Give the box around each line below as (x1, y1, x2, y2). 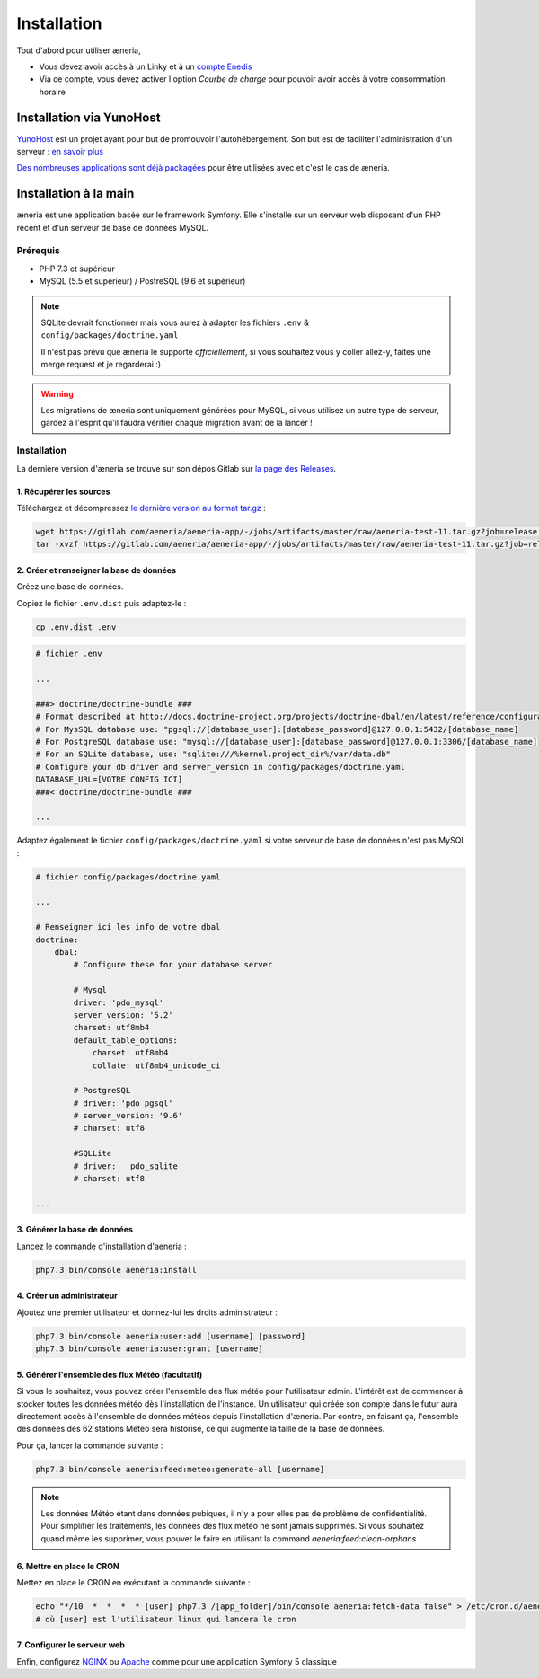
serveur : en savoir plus (16, 146, 103, 157)
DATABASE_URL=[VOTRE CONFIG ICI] (35, 774, 183, 785)
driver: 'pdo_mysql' (73, 997, 164, 1008)
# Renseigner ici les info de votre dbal (35, 922, 221, 932)
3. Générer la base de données (16, 1224, 134, 1235)
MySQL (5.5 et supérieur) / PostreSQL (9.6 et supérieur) (39, 276, 246, 287)
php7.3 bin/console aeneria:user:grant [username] (35, 1344, 264, 1354)
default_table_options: (73, 1035, 179, 1046)
